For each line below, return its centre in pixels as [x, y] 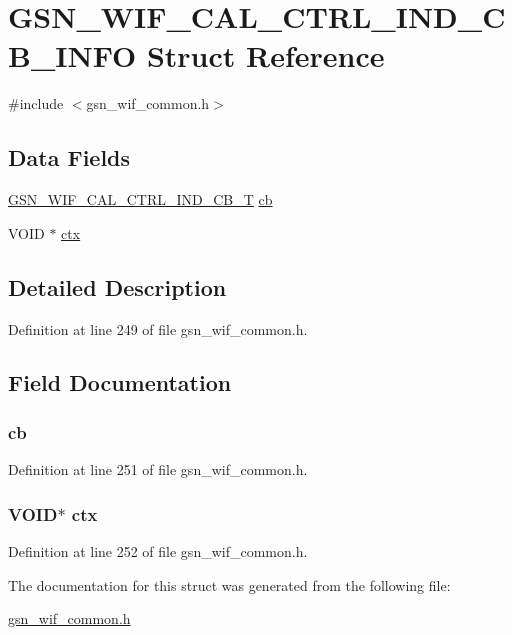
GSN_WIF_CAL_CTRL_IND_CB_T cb [140, 199]
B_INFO [72, 55]
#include [36, 103]
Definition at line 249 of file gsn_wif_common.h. [158, 328]
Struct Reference [265, 55]
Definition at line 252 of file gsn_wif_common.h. [158, 550]
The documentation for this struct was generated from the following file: [229, 584]
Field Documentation [120, 382]
